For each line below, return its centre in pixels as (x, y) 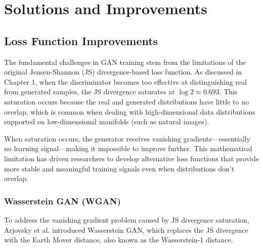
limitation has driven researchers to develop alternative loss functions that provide (131, 158)
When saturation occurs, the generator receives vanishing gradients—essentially (127, 138)
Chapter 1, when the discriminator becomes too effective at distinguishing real (125, 81)
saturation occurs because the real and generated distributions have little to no (126, 101)
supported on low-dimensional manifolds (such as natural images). (107, 121)
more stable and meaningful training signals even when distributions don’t (119, 168)
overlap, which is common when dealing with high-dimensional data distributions (130, 111)
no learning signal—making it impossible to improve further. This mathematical (128, 148)
